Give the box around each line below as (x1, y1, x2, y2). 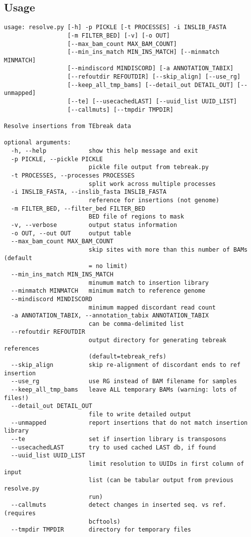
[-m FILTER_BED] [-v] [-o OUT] (67, 32, 170, 39)
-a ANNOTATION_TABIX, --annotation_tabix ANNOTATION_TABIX (11, 312, 209, 319)
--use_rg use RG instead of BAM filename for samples (11, 378, 237, 385)
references (4, 345, 39, 352)
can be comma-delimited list (88, 320, 184, 327)
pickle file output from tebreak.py (88, 164, 209, 171)
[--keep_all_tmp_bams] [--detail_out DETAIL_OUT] (67, 81, 234, 89)
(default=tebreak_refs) (88, 353, 167, 360)
